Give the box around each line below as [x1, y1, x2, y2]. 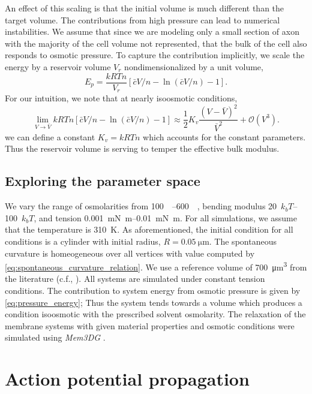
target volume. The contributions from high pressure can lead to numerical [5, 13, 280, 26]
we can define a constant [5, 130, 95, 143]
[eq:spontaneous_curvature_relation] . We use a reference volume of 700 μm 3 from [5, 259, 307, 273]
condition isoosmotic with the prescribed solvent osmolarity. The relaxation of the [5, 308, 306, 320]
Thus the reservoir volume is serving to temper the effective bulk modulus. [5, 142, 280, 155]
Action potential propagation [5, 366, 250, 391]
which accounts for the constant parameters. [143, 130, 306, 143]
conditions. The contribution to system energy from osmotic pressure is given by [5, 284, 301, 296]
